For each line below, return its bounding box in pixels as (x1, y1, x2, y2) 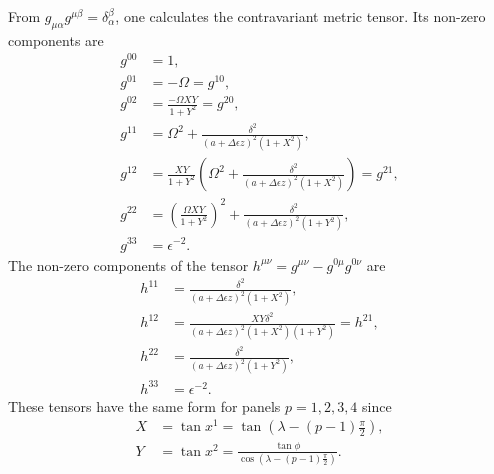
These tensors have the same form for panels (8, 395, 281, 416)
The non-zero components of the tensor (8, 254, 249, 275)
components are (8, 29, 104, 50)
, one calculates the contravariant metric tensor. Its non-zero (115, 6, 486, 26)
